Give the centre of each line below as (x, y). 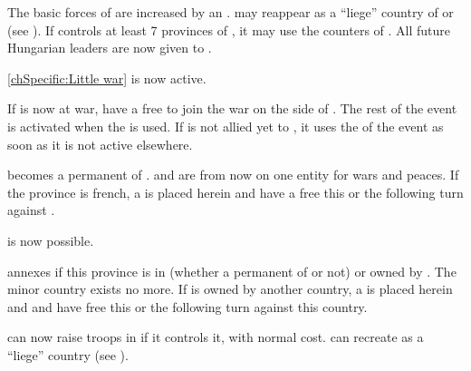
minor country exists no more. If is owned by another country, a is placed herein (230, 289)
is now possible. (51, 240)
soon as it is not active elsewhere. (100, 144)
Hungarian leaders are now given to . (110, 48)
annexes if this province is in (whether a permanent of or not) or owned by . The (232, 271)
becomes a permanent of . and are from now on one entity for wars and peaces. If (233, 175)
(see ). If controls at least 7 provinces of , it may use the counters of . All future (229, 29)
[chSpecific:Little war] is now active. (107, 78)
